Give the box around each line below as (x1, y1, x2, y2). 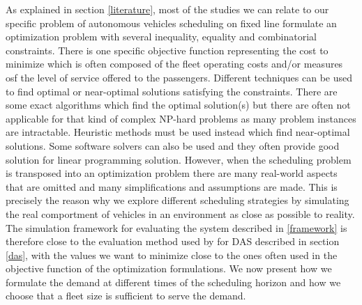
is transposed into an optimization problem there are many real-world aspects (6, 166, 338, 180)
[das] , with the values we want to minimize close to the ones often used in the (6, 247, 338, 262)
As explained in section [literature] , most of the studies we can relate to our (6, 2, 329, 16)
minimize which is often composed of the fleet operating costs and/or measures (6, 56, 343, 71)
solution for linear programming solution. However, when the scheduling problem (6, 152, 352, 166)
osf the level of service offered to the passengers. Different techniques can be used (6, 70, 353, 84)
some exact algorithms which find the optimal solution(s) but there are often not (6, 97, 351, 112)
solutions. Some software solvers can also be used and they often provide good (6, 138, 340, 152)
